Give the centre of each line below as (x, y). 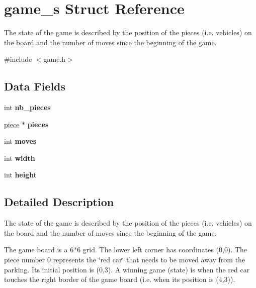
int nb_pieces (27, 107)
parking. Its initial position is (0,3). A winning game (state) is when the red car (127, 269)
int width (20, 158)
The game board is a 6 (39, 250)
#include (18, 59)
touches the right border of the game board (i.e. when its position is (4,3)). (120, 279)
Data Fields (35, 86)
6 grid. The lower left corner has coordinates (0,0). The (162, 250)
